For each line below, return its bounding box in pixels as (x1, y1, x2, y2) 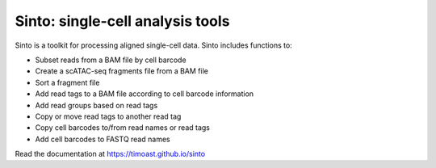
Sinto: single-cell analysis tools (15, 12, 230, 30)
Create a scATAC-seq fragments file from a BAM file (35, 66, 209, 76)
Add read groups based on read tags (35, 100, 158, 110)
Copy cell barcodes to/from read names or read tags (35, 123, 210, 132)
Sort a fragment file (35, 78, 100, 87)
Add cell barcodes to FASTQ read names (35, 134, 170, 144)
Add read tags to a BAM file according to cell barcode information (35, 89, 254, 99)
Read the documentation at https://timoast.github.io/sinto (15, 149, 206, 159)
